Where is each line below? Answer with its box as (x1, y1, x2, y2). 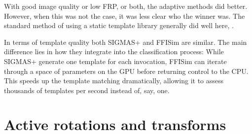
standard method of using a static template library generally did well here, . (4, 20, 234, 31)
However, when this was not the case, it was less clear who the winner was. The (4, 10, 245, 21)
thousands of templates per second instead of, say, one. (4, 85, 170, 95)
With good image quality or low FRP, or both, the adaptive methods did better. (4, 1, 248, 11)
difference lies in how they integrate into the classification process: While (4, 46, 224, 57)
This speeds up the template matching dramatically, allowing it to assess (4, 75, 224, 86)
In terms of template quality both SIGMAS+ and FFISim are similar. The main (4, 36, 247, 47)
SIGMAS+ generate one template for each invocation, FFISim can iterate (4, 56, 227, 66)
